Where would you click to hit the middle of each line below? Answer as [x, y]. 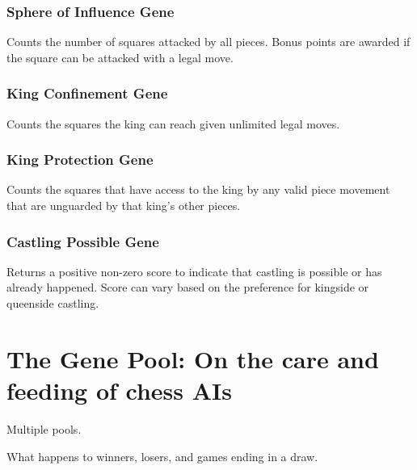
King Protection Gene [80, 159]
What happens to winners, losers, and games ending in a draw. [162, 456]
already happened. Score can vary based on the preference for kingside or [188, 287]
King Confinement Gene [87, 93]
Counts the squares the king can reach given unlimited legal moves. [173, 123]
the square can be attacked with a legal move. [120, 57]
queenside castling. [53, 303]
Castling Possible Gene [83, 241]
